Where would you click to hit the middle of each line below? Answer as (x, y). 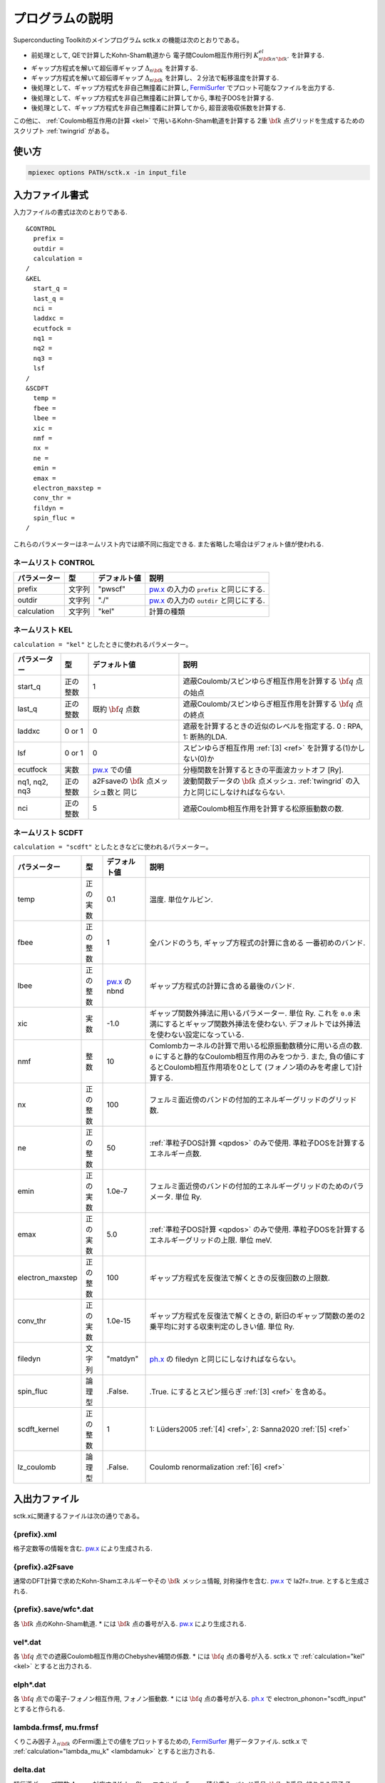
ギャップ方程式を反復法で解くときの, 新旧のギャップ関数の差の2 (257, 1316)
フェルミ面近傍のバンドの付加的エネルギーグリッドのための (250, 1186)
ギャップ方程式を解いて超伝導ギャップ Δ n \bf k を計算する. (114, 69)
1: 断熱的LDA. (205, 737)
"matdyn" (123, 1359)
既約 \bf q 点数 (116, 709)
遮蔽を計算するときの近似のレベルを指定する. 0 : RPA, (273, 726)
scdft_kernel (38, 1429)
